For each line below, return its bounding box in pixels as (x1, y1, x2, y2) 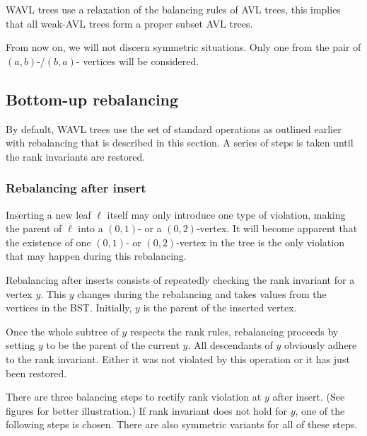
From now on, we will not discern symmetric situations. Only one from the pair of (6, 40, 361, 54)
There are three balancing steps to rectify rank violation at (6, 389, 262, 404)
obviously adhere (284, 338, 357, 352)
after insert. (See (272, 389, 345, 404)
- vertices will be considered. (76, 53, 199, 68)
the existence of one (6, 234, 91, 249)
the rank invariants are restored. (6, 149, 146, 163)
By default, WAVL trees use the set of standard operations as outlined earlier (6, 121, 342, 136)
